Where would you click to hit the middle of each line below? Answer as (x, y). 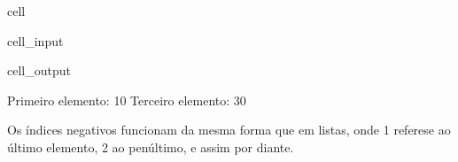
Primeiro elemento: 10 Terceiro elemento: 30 (127, 100)
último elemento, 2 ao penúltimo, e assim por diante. (151, 147)
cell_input (35, 40)
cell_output (39, 70)
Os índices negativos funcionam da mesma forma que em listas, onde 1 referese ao (229, 130)
